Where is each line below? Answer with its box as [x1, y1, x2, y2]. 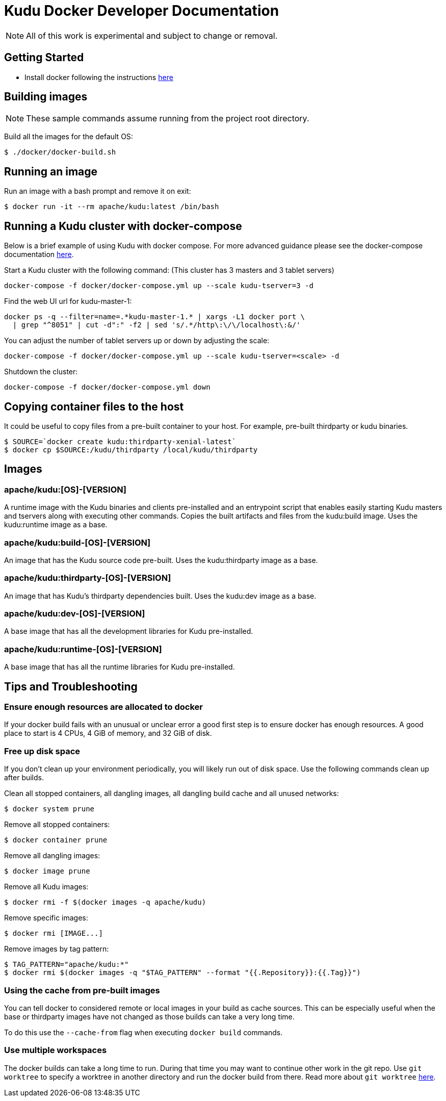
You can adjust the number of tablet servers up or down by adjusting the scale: [4, 336, 270, 345]
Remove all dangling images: [4, 851, 100, 860]
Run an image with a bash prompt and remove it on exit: [4, 187, 191, 196]
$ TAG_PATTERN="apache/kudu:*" [4, 960, 129, 969]
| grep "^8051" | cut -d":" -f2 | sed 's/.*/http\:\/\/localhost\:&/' [12, 321, 301, 329]
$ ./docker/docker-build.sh [4, 148, 116, 157]
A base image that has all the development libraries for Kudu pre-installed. [4, 627, 253, 636]
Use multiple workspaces [4, 1045, 107, 1056]
